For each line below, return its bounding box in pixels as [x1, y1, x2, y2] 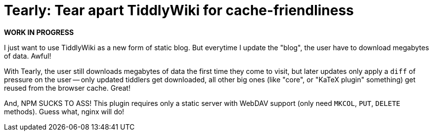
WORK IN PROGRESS [4, 28, 74, 36]
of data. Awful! [4, 51, 51, 60]
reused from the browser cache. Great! [4, 83, 130, 92]
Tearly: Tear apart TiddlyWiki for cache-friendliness [4, 2, 354, 19]
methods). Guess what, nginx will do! [4, 107, 125, 116]
